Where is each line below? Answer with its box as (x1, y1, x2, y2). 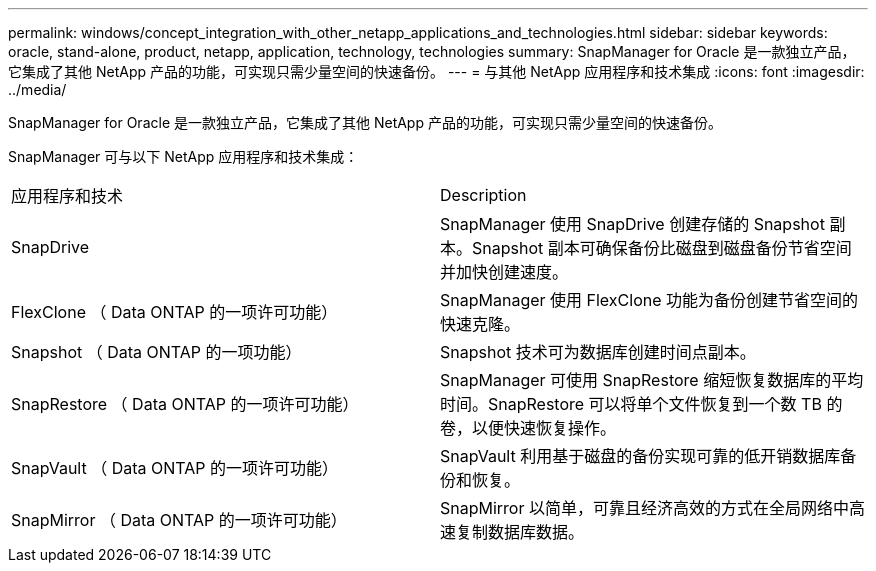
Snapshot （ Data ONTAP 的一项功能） (11, 342, 302, 362)
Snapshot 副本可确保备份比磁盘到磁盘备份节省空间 (472, 238, 852, 258)
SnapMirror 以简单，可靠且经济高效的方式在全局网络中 (440, 498, 849, 518)
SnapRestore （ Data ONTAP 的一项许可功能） (11, 394, 359, 414)
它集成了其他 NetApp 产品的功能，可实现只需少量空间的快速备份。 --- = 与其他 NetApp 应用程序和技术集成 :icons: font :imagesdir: (8, 63, 865, 80)
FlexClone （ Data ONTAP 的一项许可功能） (11, 302, 338, 322)
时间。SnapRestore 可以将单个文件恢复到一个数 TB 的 (440, 394, 843, 414)
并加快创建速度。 (440, 262, 569, 282)
